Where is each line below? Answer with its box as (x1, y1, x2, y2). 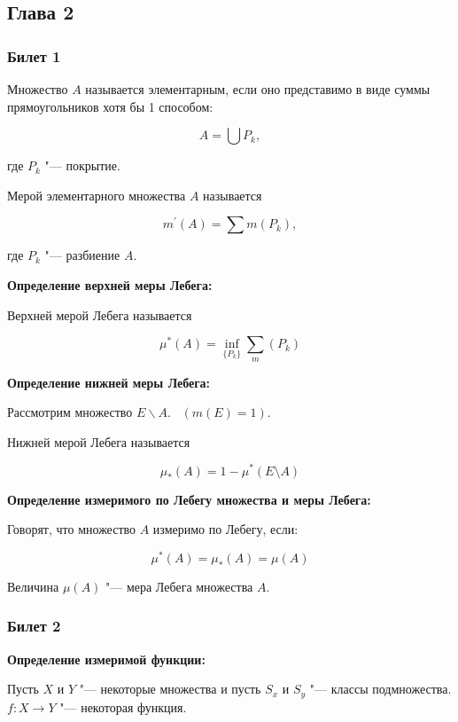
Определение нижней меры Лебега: (7, 373, 211, 391)
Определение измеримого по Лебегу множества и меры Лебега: (7, 490, 371, 508)
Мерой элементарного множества (7, 185, 186, 204)
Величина (7, 577, 59, 595)
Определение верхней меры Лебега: (7, 276, 213, 294)
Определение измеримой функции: (7, 649, 206, 668)
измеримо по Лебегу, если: (152, 520, 299, 538)
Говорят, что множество (7, 520, 136, 538)
